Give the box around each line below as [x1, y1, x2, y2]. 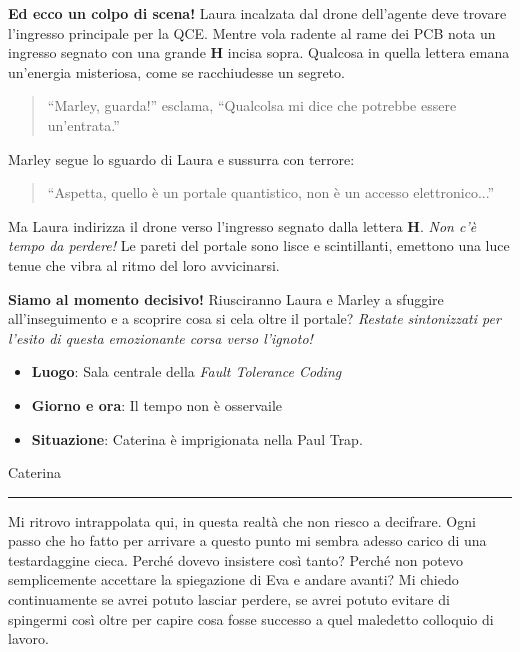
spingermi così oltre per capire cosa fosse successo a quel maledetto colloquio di [8, 608, 494, 629]
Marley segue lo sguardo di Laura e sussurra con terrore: [8, 148, 355, 169]
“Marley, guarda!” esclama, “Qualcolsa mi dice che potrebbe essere [47, 95, 457, 116]
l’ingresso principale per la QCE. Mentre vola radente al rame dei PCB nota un [8, 22, 496, 43]
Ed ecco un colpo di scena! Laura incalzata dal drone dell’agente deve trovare [8, 3, 507, 23]
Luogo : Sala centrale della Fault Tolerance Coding [31, 361, 342, 382]
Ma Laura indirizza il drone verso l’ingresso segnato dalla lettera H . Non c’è [8, 215, 477, 236]
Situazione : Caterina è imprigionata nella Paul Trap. [31, 428, 363, 449]
